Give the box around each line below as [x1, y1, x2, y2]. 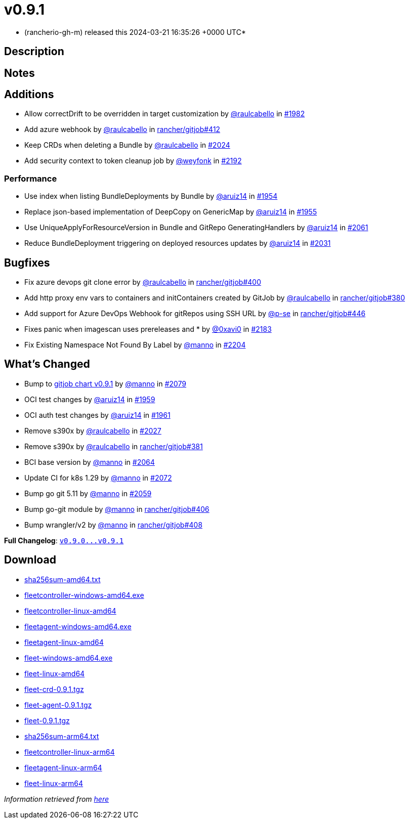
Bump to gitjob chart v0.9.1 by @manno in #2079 [24, 379, 186, 388]
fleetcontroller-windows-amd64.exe [24, 590, 144, 599]
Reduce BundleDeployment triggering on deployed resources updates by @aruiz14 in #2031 [24, 239, 331, 248]
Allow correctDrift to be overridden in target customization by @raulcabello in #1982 [24, 109, 305, 118]
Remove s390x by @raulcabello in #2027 [24, 426, 161, 435]
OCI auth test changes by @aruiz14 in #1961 [24, 410, 171, 419]
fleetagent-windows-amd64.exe [24, 622, 132, 631]
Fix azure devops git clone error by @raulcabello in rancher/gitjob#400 [24, 278, 261, 287]
